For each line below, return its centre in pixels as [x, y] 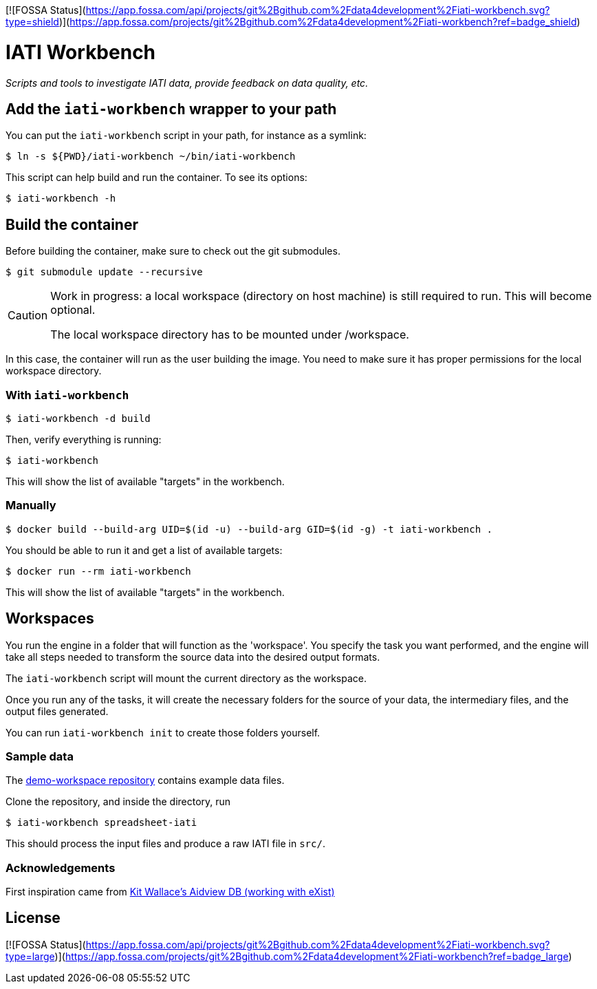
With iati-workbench [67, 395]
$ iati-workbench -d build [78, 418]
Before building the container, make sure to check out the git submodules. [173, 251]
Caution [28, 316]
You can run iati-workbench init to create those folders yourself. [163, 732]
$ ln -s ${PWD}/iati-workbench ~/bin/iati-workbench [151, 157]
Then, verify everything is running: [84, 439]
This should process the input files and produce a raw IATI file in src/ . [165, 844]
